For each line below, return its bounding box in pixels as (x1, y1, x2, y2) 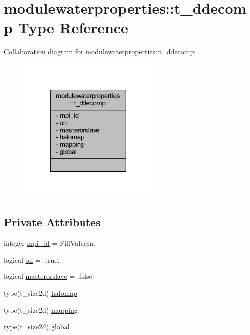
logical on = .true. (4, 254, 60, 265)
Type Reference (18, 17, 128, 38)
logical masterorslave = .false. (4, 271, 94, 281)
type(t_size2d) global (4, 321, 70, 332)
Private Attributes (4, 214, 101, 230)
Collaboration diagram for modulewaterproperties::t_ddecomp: (4, 46, 196, 57)
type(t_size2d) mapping (4, 304, 78, 315)
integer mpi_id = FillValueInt (4, 238, 96, 248)
